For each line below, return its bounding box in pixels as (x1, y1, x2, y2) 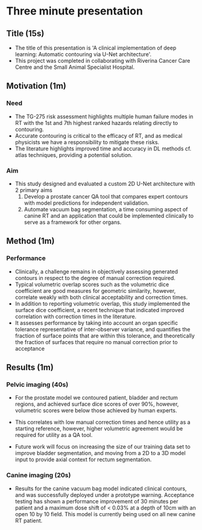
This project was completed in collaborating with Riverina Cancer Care (14, 57, 191, 64)
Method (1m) (6, 236, 55, 246)
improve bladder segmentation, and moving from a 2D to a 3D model (14, 450, 186, 457)
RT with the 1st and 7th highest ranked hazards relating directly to (14, 119, 178, 126)
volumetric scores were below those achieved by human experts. (14, 407, 177, 414)
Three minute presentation (6, 4, 144, 18)
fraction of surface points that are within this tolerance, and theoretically (14, 332, 195, 339)
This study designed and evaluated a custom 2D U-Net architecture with (14, 180, 195, 187)
